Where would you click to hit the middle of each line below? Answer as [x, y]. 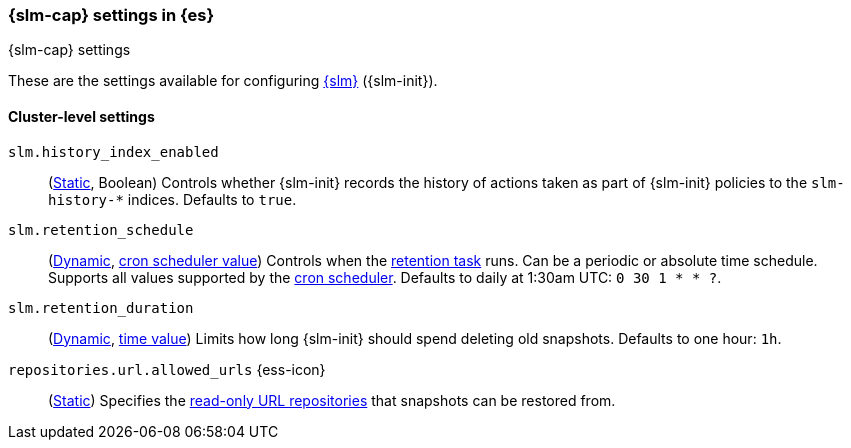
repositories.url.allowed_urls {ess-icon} [167, 369]
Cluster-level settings [81, 116]
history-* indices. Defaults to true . [172, 199]
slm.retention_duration [101, 307]
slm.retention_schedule [101, 229]
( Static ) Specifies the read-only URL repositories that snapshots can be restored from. [332, 400]
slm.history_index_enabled [113, 151]
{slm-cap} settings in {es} [111, 15]
